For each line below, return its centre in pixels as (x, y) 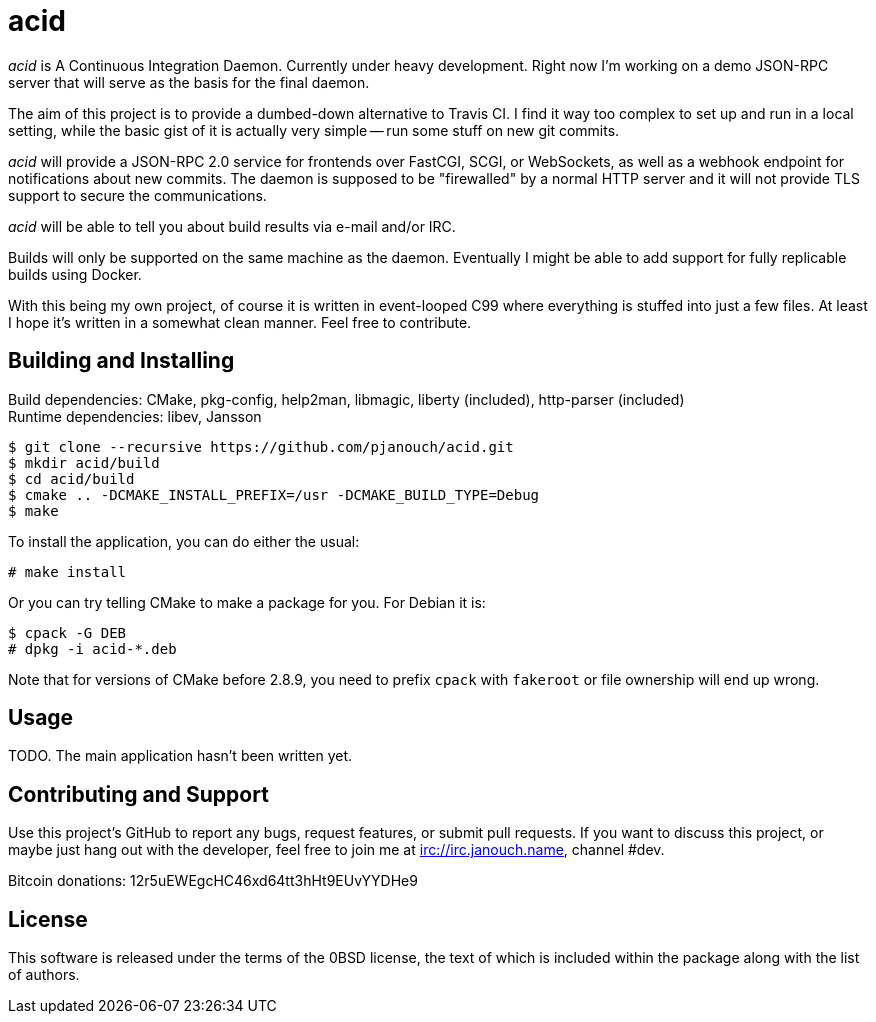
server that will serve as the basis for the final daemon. (189, 82)
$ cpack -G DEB (67, 632)
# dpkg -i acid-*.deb (92, 648)
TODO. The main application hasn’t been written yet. (180, 756)
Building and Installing (121, 361)
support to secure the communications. (137, 195)
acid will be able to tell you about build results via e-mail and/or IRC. (232, 226)
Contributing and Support (138, 794)
